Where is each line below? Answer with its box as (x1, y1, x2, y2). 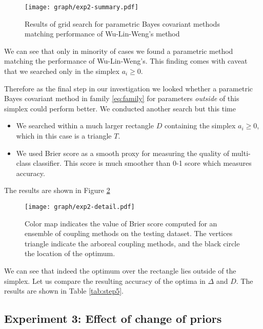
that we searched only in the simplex (4, 66, 119, 76)
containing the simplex (164, 120, 236, 131)
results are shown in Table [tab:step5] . (4, 285, 124, 296)
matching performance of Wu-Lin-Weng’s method (25, 28, 180, 39)
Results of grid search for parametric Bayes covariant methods (25, 18, 220, 29)
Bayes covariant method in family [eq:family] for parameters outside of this (4, 93, 239, 104)
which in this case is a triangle (16, 130, 112, 141)
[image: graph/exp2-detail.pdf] (25, 203, 135, 210)
